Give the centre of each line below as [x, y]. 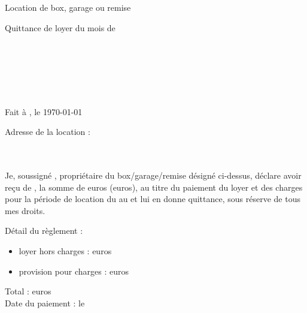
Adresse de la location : [48, 132]
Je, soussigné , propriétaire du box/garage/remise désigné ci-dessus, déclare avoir [153, 175]
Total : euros [28, 291]
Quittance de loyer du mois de [60, 27]
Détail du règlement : [44, 231]
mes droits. [25, 210]
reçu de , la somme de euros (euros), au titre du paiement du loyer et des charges [154, 187]
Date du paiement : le [45, 303]
